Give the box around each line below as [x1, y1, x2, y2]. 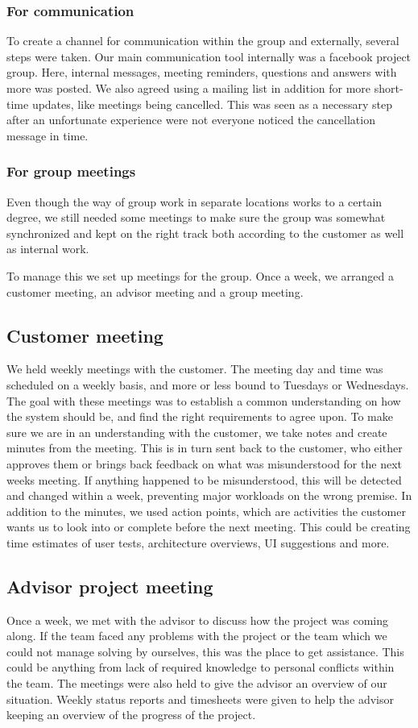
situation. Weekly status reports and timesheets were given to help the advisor [6, 690, 394, 707]
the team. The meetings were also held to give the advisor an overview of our [6, 675, 387, 692]
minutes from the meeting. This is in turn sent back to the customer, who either [6, 439, 403, 456]
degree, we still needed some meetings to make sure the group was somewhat [6, 209, 386, 226]
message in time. [6, 127, 89, 144]
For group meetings [6, 161, 136, 181]
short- [374, 80, 404, 96]
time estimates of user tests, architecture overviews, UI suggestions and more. [6, 534, 390, 551]
